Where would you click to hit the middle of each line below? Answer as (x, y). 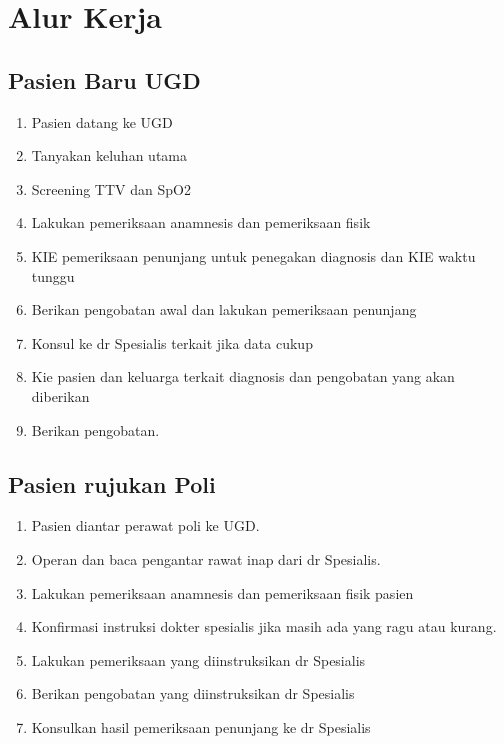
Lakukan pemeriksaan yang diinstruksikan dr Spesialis (198, 659)
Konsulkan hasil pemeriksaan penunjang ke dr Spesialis (201, 726)
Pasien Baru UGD (104, 79)
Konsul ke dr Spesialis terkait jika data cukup (172, 342)
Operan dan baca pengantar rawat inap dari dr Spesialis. (206, 558)
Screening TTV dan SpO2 (111, 188)
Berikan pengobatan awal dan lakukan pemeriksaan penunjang (224, 309)
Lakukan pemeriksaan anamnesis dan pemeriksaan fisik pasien (222, 592)
